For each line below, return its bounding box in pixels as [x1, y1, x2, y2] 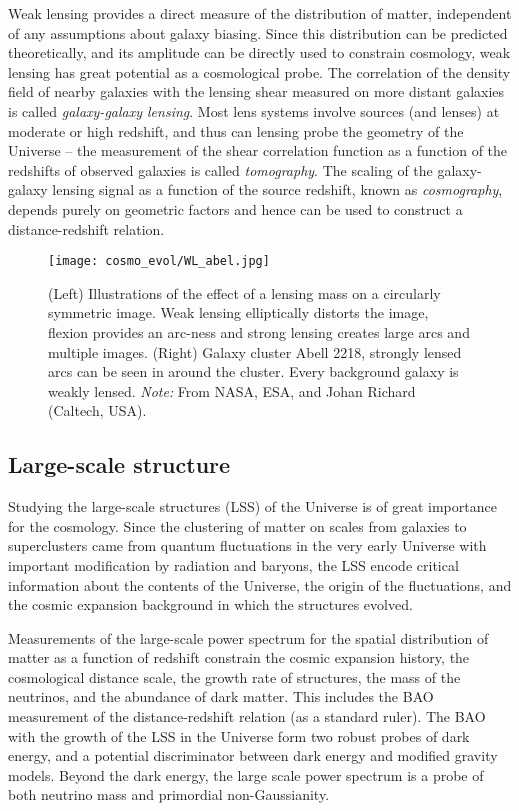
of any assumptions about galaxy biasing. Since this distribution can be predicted [8, 22, 508, 43]
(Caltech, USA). [48, 400, 147, 421]
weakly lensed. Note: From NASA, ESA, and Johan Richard [48, 380, 416, 401]
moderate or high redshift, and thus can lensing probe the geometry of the [8, 120, 464, 141]
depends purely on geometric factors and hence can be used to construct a [8, 198, 463, 219]
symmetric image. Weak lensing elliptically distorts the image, [48, 302, 429, 323]
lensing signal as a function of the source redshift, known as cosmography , [52, 179, 503, 200]
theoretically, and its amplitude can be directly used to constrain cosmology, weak [8, 42, 511, 63]
